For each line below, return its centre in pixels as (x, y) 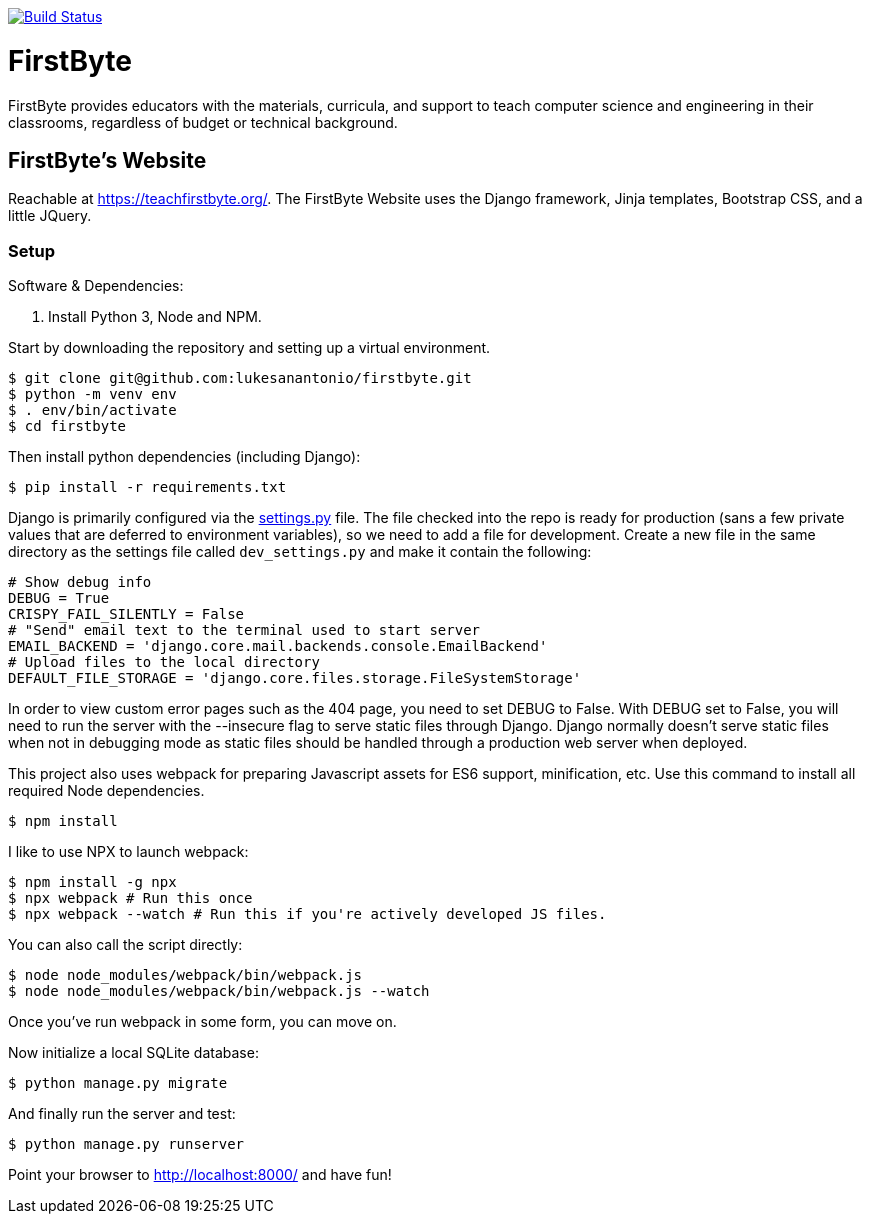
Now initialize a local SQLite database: (133, 1053)
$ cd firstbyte (67, 426)
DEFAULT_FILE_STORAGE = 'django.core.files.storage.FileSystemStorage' (295, 678)
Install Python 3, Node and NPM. (155, 317)
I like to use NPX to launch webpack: (128, 852)
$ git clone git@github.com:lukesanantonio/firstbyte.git (240, 378)
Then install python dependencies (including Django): (184, 457)
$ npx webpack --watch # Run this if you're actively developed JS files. (307, 914)
